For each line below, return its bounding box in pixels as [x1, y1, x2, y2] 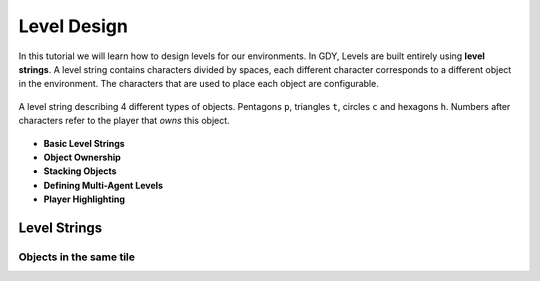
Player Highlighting [43, 193, 125, 205]
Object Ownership [43, 151, 122, 163]
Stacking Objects [43, 165, 117, 177]
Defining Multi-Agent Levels [43, 179, 164, 191]
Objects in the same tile [18, 250, 135, 264]
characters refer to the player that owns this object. [18, 115, 230, 127]
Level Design [18, 15, 129, 37]
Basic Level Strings [43, 137, 125, 149]
